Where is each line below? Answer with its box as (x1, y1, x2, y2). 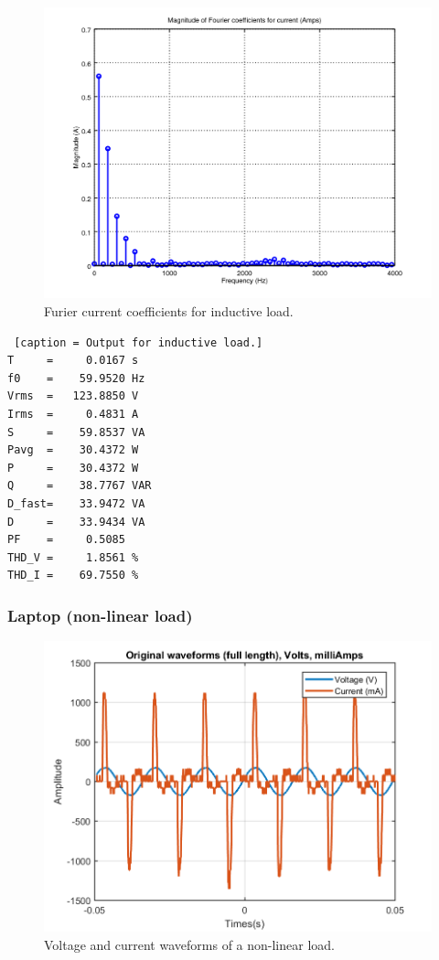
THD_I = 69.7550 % (7, 569, 139, 582)
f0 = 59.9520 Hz (7, 371, 145, 385)
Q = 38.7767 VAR (7, 479, 152, 493)
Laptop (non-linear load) (7, 603, 193, 626)
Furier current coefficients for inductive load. (44, 302, 294, 320)
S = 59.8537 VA (7, 425, 145, 439)
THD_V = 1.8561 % (7, 550, 139, 564)
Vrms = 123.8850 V (7, 389, 139, 403)
